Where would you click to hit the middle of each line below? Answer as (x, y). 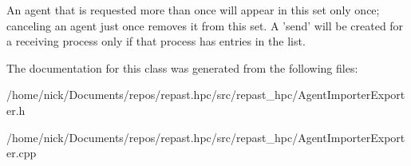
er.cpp (22, 153)
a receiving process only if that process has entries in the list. (156, 41)
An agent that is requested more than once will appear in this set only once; (193, 10)
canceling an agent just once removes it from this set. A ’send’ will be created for (205, 25)
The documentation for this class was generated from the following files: (182, 67)
